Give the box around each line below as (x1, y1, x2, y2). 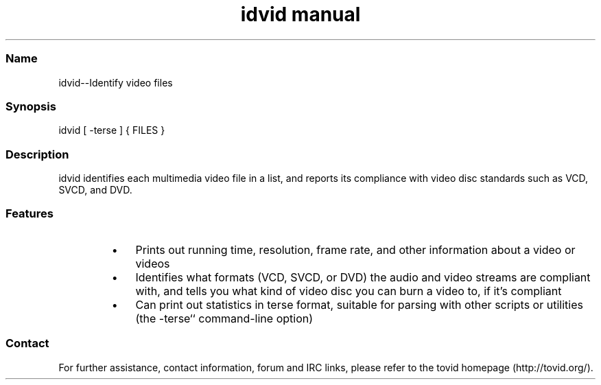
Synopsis (5, 99, 56, 113)
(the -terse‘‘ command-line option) (135, 311, 314, 325)
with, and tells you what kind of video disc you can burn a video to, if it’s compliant (135, 283, 562, 298)
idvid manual (240, 3, 361, 26)
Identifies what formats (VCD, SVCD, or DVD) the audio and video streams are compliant (135, 270, 591, 284)
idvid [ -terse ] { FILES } (58, 124, 165, 137)
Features (5, 207, 54, 221)
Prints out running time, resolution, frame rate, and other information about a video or (135, 242, 576, 257)
